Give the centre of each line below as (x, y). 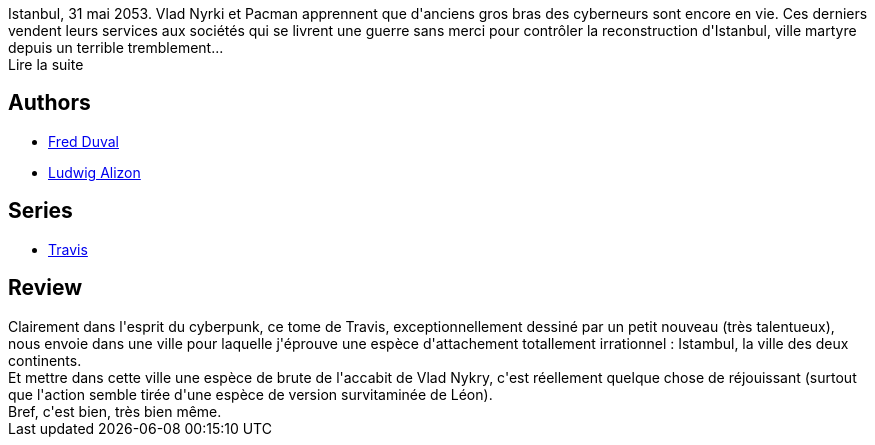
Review (45, 288)
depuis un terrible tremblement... (116, 47)
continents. (45, 360)
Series (40, 211)
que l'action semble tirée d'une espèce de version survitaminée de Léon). (250, 394)
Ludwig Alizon (94, 172)
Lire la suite (46, 64)
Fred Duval (83, 141)
